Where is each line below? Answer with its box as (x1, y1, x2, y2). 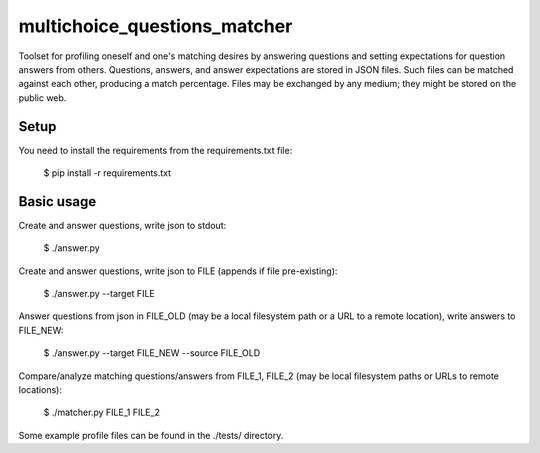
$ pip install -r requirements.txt (43, 167, 172, 179)
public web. (18, 91, 67, 104)
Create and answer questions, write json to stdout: (18, 219, 227, 231)
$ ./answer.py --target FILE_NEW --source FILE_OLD (43, 347, 261, 359)
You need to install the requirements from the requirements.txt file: (18, 144, 293, 156)
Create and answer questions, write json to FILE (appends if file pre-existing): (18, 265, 338, 277)
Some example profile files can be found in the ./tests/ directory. (18, 429, 284, 441)
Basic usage (18, 193, 97, 210)
